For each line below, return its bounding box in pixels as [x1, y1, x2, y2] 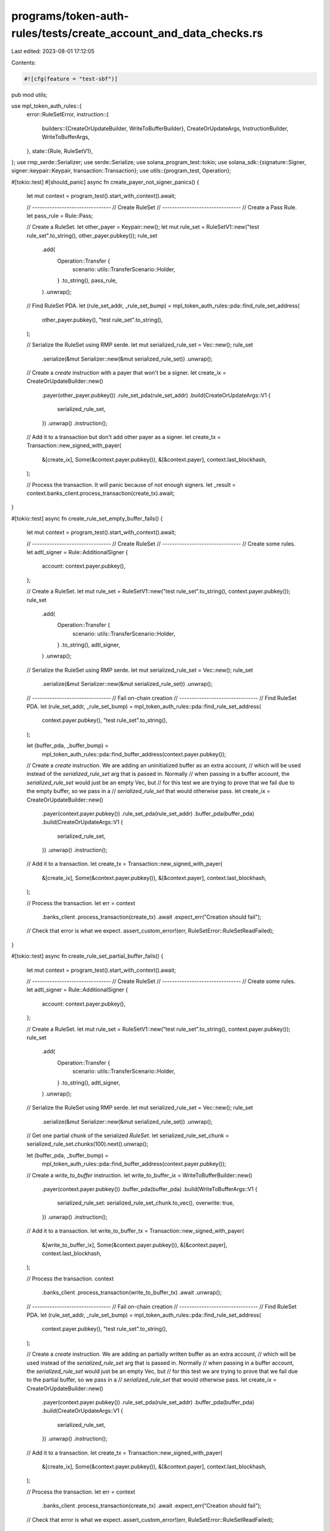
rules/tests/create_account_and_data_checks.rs [11, 26, 263, 40]
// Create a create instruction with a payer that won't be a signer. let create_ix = [26, 369, 226, 377]
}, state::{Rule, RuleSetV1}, [26, 147, 94, 154]
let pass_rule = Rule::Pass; [26, 212, 94, 219]
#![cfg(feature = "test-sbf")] [24, 75, 119, 82]
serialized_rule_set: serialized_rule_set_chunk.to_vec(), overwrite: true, [57, 1199, 235, 1206]
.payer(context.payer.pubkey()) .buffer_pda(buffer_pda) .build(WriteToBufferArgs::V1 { [42, 1186, 258, 1193]
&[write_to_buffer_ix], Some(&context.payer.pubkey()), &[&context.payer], [42, 1241, 227, 1249]
